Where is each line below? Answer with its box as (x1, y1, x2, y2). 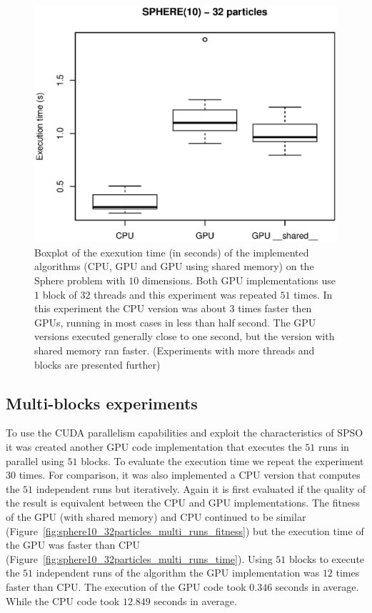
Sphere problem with (34, 273, 126, 288)
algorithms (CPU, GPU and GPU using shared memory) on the (34, 259, 314, 274)
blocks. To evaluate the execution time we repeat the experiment (81, 453, 364, 468)
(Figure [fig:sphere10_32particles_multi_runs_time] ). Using (6, 551, 273, 566)
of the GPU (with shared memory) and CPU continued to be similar (6, 509, 306, 524)
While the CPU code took (6, 593, 120, 608)
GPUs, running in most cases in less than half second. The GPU (34, 314, 316, 329)
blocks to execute (288, 551, 365, 566)
